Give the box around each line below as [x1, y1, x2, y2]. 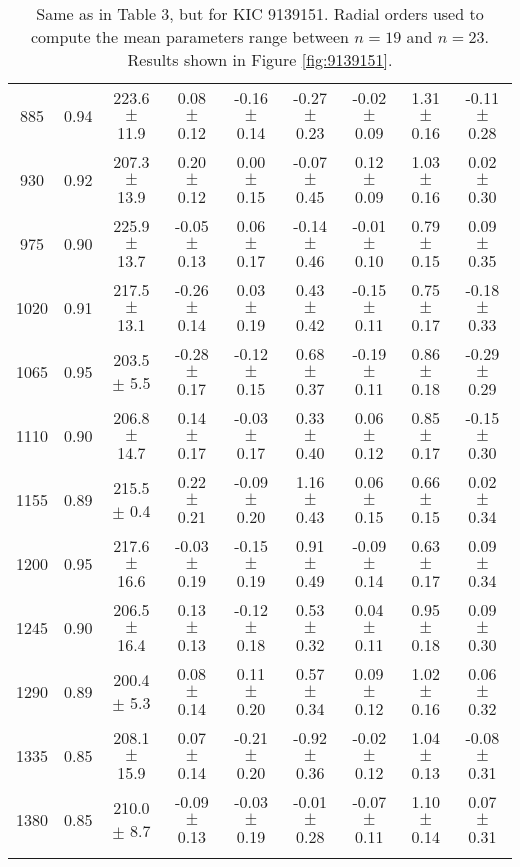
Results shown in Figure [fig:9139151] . [127, 48, 393, 71]
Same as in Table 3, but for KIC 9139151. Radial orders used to [36, 2, 484, 25]
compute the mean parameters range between [30, 25, 349, 48]
